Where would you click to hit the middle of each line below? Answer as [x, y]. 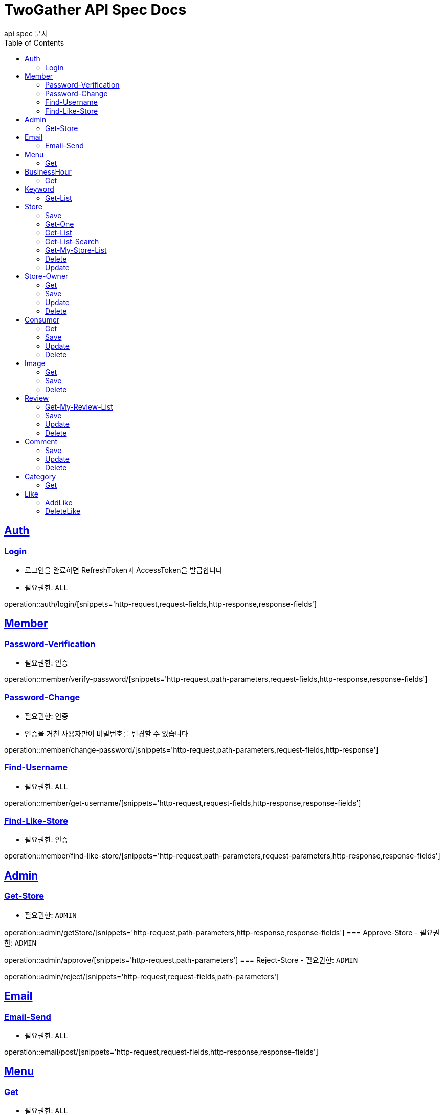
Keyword [39, 189]
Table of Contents [34, 42]
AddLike [59, 502]
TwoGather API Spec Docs [95, 10]
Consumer [42, 319]
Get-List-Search [72, 241]
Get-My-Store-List [76, 250]
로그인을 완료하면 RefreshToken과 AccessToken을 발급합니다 [124, 570]
